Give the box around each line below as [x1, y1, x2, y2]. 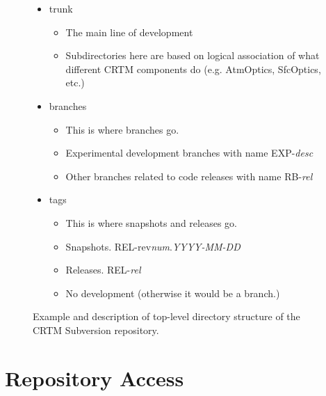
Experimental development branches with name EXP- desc [65, 145, 313, 160]
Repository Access [5, 363, 184, 392]
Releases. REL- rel [65, 262, 141, 277]
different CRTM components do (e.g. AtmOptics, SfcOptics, [65, 61, 321, 76]
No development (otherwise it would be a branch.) [65, 285, 280, 300]
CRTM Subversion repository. [33, 322, 159, 337]
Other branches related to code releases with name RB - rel [65, 168, 313, 183]
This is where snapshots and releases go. [65, 215, 237, 230]
